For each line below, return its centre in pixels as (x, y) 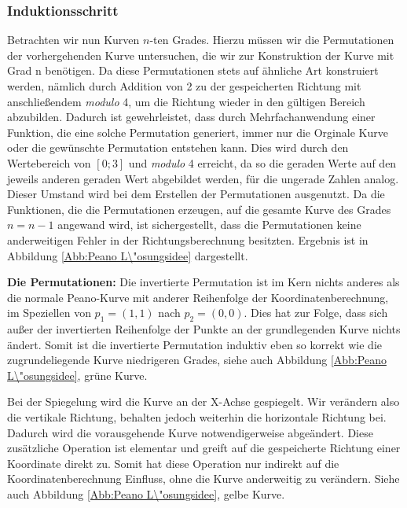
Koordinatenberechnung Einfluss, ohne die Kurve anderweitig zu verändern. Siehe (203, 479)
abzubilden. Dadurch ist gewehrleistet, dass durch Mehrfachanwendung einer (191, 117)
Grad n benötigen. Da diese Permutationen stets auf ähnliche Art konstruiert (193, 70)
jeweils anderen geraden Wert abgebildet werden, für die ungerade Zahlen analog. (203, 178)
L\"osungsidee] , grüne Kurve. (77, 375)
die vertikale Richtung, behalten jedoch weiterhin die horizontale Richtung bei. (197, 417)
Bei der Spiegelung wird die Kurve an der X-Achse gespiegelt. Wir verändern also (203, 401)
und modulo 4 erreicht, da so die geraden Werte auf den (262, 162)
